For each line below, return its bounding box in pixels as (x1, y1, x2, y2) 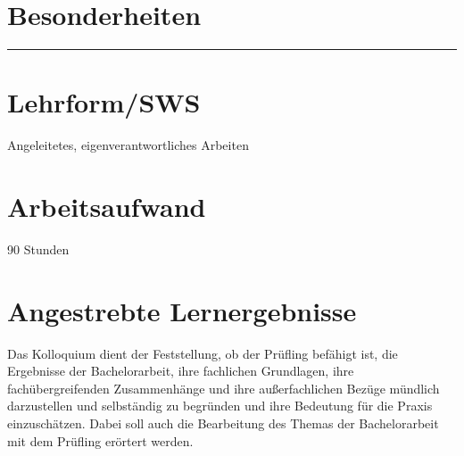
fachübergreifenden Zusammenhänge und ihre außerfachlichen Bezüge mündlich (7, 378, 440, 397)
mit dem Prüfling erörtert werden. (7, 431, 194, 450)
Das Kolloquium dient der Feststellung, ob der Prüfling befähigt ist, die (7, 344, 398, 362)
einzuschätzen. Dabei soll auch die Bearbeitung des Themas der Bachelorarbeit (7, 414, 439, 433)
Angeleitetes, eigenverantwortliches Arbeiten (7, 136, 249, 154)
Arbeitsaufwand (7, 188, 206, 225)
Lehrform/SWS (7, 84, 201, 120)
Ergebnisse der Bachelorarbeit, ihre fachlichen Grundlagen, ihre (7, 361, 354, 380)
